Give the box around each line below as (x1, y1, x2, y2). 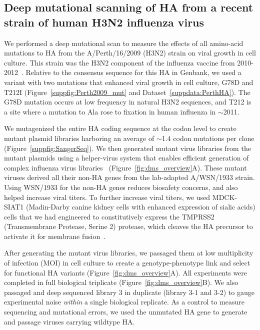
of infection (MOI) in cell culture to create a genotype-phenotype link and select (4, 257, 250, 268)
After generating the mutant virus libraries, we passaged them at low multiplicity (4, 247, 253, 258)
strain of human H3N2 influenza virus (4, 14, 204, 29)
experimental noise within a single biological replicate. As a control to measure (4, 296, 244, 307)
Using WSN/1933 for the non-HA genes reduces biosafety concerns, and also (4, 181, 238, 192)
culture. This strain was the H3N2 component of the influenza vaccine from (4, 57, 235, 67)
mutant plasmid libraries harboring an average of (4, 132, 154, 143)
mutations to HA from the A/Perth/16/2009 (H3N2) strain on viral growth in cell (4, 47, 256, 58)
